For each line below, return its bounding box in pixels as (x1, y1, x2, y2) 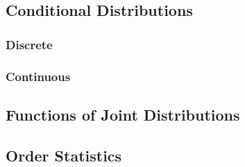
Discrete (6, 35, 53, 53)
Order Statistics (6, 144, 122, 166)
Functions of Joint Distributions (6, 103, 240, 125)
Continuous (6, 67, 71, 85)
